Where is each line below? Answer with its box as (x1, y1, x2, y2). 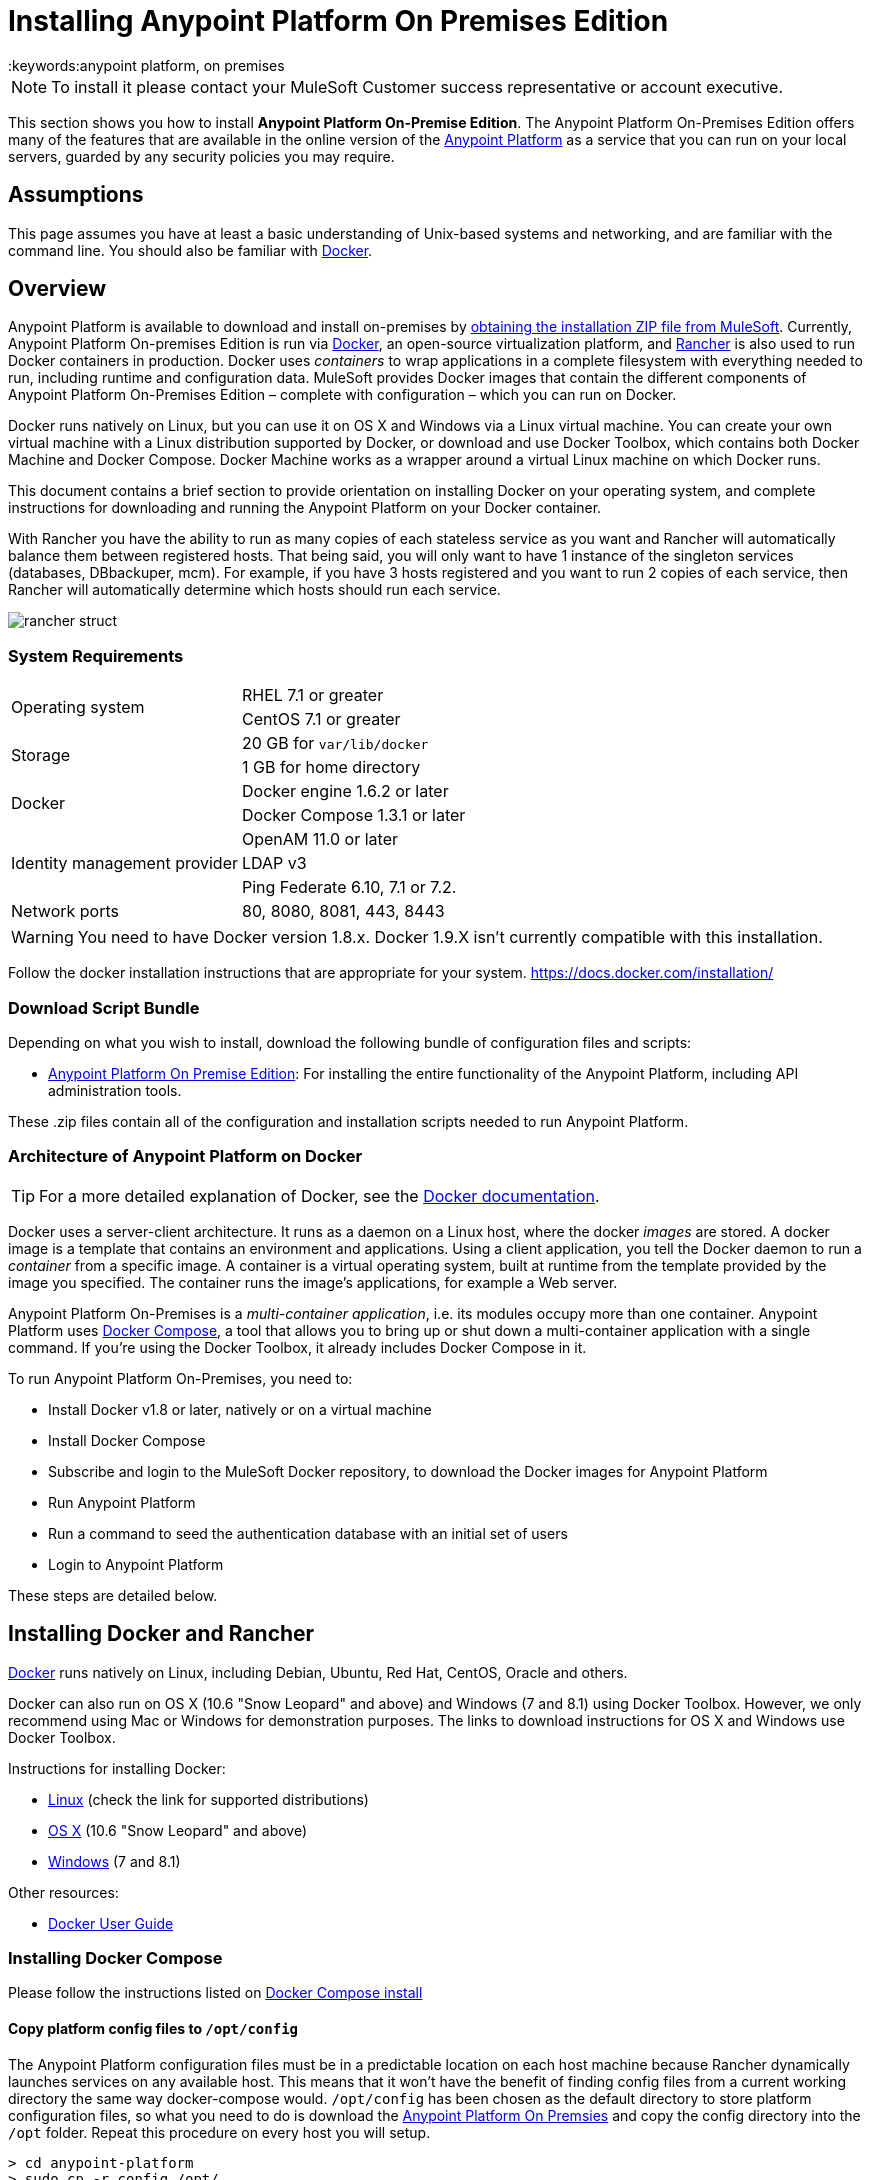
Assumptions (8, 182, 144, 208)
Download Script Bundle (8, 997, 200, 1018)
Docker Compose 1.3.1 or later (241, 805, 466, 826)
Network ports (11, 901, 119, 922)
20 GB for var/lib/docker (241, 733, 429, 754)
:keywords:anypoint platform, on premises (8, 56, 285, 74)
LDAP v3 (241, 853, 307, 874)
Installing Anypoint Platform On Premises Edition (8, 4, 669, 38)
